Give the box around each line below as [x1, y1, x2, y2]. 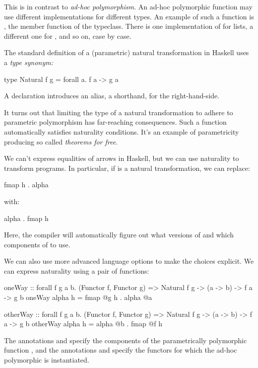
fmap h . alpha [4, 179, 49, 190]
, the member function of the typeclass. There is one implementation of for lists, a [4, 21, 254, 31]
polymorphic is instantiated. [4, 355, 89, 365]
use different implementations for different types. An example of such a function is [4, 11, 254, 21]
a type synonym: [4, 57, 53, 67]
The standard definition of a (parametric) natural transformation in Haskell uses [4, 47, 249, 58]
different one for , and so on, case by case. [4, 30, 131, 41]
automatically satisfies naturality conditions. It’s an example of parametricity [4, 126, 239, 137]
